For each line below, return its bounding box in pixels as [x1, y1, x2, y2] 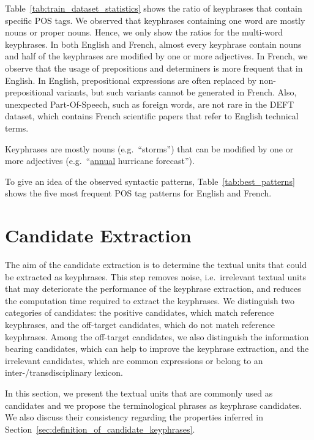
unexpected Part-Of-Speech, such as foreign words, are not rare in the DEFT [5, 97, 294, 110]
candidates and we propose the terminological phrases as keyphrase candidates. [5, 398, 302, 411]
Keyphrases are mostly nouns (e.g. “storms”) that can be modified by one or [5, 142, 294, 155]
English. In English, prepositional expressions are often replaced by [5, 73, 256, 86]
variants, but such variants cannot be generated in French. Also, [56, 86, 297, 99]
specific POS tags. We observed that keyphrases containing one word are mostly [5, 13, 305, 26]
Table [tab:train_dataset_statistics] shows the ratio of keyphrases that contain [5, 2, 302, 14]
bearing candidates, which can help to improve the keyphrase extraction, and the [5, 342, 309, 355]
